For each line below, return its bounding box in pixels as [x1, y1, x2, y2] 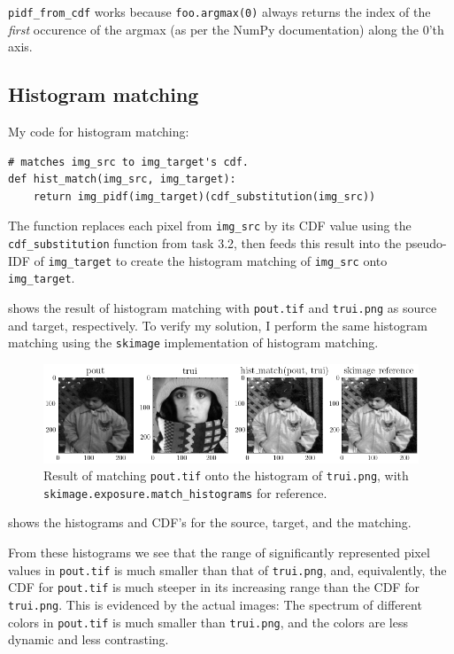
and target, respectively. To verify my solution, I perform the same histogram [8, 315, 427, 334]
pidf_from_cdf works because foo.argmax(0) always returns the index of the [8, 3, 431, 20]
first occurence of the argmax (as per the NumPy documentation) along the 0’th [8, 19, 444, 38]
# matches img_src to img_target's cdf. [8, 155, 250, 168]
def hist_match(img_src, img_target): [8, 173, 236, 186]
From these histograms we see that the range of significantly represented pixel [8, 543, 430, 562]
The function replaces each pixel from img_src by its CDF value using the [8, 216, 412, 235]
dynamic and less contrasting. [8, 630, 169, 649]
